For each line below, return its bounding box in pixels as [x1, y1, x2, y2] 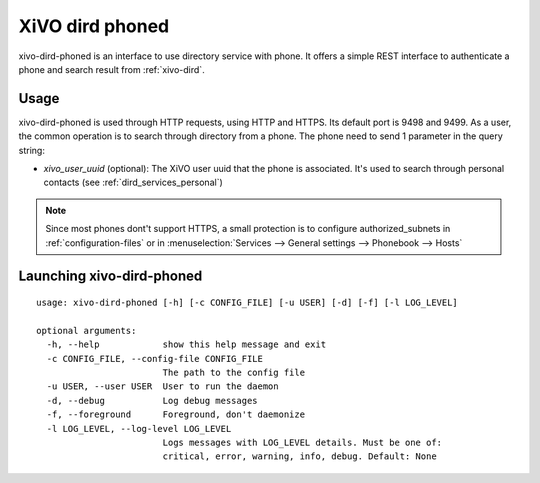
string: [18, 144, 45, 156]
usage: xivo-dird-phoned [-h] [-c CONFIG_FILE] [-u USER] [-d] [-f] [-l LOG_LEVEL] [36, 296, 459, 308]
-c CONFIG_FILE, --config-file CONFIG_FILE [46, 353, 264, 364]
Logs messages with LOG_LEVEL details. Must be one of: [162, 436, 443, 448]
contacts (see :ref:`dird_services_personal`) [43, 176, 224, 189]
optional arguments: [36, 325, 137, 336]
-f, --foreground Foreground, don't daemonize [46, 409, 305, 420]
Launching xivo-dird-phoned [18, 268, 203, 285]
